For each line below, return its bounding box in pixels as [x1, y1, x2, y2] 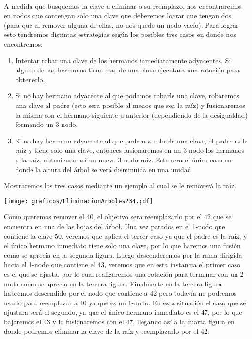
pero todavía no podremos [158, 288, 237, 298]
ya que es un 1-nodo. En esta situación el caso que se [89, 297, 246, 307]
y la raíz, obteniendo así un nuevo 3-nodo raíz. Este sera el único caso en [15, 154, 232, 164]
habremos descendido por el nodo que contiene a [4, 288, 148, 298]
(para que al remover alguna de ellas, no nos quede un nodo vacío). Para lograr [4, 19, 239, 30]
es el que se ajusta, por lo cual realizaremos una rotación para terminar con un [4, 268, 238, 279]
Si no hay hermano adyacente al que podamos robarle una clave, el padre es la [15, 135, 248, 145]
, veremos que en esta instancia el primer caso [104, 259, 241, 269]
